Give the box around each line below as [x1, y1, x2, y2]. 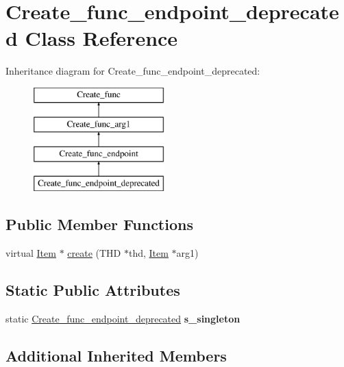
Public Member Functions [5, 214, 193, 235]
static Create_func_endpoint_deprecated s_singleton [5, 311, 241, 325]
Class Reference [25, 24, 178, 52]
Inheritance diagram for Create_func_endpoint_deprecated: [5, 64, 260, 78]
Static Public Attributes [5, 279, 180, 300]
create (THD [67, 245, 121, 260]
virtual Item [5, 245, 56, 260]
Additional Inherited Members [5, 344, 227, 366]
